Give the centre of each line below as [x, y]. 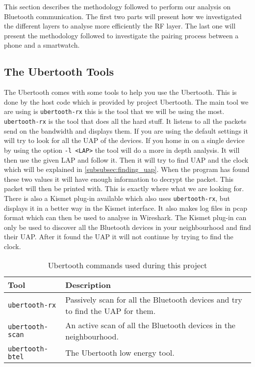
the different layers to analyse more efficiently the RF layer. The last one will [120, 26]
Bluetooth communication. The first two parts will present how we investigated [123, 16]
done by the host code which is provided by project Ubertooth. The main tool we [126, 101]
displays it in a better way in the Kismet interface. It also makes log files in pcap [126, 208]
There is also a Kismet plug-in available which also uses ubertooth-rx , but [117, 198]
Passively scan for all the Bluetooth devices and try [154, 299]
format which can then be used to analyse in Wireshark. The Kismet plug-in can [125, 217]
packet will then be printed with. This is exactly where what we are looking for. [124, 188]
